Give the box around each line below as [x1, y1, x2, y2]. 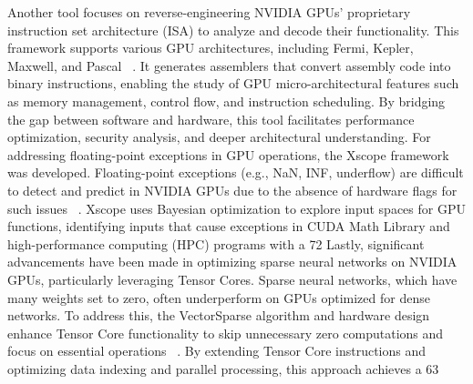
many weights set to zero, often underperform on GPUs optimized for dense [7, 288, 430, 307]
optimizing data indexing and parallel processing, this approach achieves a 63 [7, 359, 439, 378]
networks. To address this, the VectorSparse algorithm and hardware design [7, 306, 430, 325]
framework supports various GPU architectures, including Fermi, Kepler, [7, 38, 414, 57]
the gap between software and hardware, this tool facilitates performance [7, 109, 415, 128]
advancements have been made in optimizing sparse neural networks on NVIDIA [7, 252, 458, 271]
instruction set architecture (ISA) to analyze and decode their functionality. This [7, 20, 459, 39]
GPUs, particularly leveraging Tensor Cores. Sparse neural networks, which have [7, 269, 458, 288]
